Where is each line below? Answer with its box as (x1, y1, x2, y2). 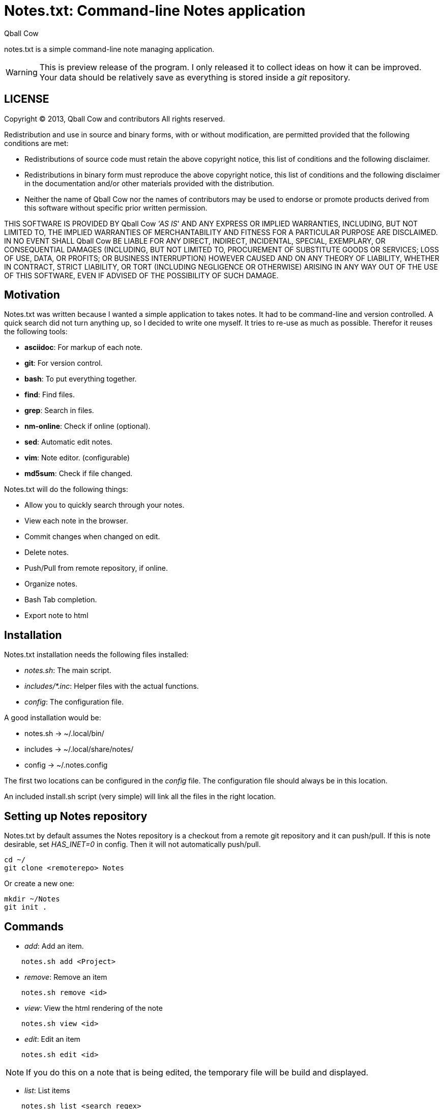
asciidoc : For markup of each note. (24, 343, 143, 352)
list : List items (24, 1086, 70, 1095)
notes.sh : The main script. (24, 666, 111, 675)
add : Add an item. (24, 941, 84, 950)
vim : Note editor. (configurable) (24, 453, 130, 462)
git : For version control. (24, 359, 103, 368)
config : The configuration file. (24, 697, 124, 707)
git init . (4, 903, 47, 912)
